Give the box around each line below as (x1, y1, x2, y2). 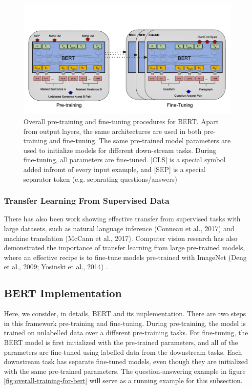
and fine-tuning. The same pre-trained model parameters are (49, 135, 231, 146)
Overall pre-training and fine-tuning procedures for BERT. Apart (23, 116, 219, 127)
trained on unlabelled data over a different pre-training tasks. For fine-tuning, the (4, 327, 248, 338)
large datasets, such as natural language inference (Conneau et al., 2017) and (4, 223, 234, 234)
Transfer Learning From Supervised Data (4, 194, 169, 207)
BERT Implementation (4, 285, 122, 301)
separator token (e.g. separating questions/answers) (23, 173, 177, 184)
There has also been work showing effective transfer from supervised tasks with (4, 214, 241, 224)
